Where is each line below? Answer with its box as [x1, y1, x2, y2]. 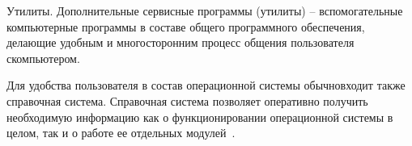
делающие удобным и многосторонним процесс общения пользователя [6, 34, 355, 51]
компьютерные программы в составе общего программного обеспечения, [6, 18, 365, 35]
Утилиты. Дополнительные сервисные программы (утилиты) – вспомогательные [6, 2, 403, 19]
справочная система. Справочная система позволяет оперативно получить [6, 92, 368, 109]
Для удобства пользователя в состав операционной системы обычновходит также [6, 77, 406, 94]
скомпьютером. [6, 49, 80, 66]
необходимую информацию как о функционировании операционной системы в [6, 108, 393, 125]
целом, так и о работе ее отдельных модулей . [6, 124, 236, 141]
